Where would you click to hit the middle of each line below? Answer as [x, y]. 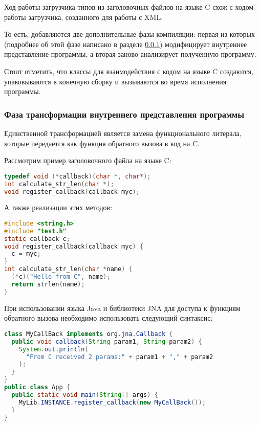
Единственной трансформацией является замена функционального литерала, [123, 133]
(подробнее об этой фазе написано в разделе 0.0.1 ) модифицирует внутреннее [126, 44]
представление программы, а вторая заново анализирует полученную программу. [130, 54]
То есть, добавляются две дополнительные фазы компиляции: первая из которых [129, 34]
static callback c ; [37, 239]
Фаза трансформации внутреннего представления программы [124, 114]
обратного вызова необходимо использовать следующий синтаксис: [109, 318]
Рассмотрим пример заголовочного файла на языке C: [88, 160]
